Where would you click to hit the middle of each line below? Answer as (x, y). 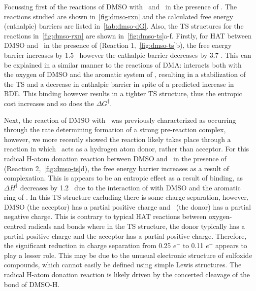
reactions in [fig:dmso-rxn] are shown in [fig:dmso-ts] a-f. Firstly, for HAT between (128, 35)
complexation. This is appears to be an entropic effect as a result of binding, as (124, 178)
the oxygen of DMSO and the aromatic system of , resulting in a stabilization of (125, 74)
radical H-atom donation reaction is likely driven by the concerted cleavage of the (127, 274)
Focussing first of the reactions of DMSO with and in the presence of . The (121, 6)
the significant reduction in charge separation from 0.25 (88, 245)
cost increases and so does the (49, 103)
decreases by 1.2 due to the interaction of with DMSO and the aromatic (130, 187)
